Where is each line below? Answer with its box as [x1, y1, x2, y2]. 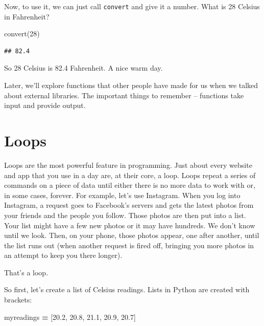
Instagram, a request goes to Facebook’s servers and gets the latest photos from [4, 200, 254, 210]
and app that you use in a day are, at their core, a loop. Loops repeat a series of [4, 169, 256, 180]
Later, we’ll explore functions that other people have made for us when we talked [4, 80, 258, 91]
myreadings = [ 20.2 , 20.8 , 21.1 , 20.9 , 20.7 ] [4, 311, 136, 322]
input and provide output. [4, 100, 86, 111]
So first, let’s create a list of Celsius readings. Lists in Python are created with [4, 284, 250, 295]
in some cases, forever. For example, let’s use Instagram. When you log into [4, 189, 241, 200]
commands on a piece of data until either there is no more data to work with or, [4, 180, 255, 190]
